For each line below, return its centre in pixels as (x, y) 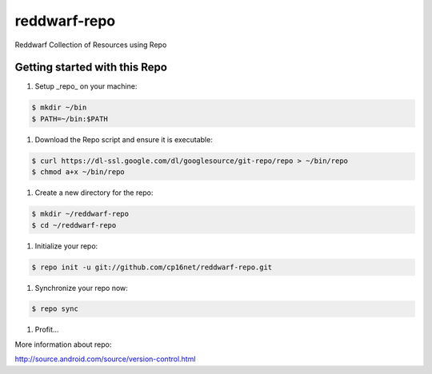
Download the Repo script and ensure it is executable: (124, 139)
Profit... (47, 330)
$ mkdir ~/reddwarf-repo (80, 214)
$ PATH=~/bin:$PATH (70, 119)
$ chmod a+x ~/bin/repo (78, 172)
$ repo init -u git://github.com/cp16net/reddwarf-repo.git (152, 267)
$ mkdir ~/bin (59, 107)
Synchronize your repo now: (81, 288)
